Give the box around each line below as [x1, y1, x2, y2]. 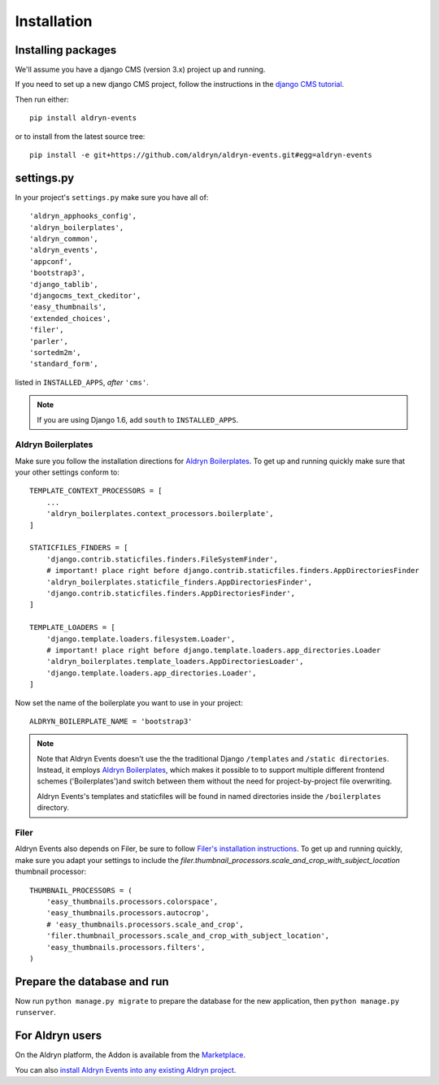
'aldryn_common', [29, 234, 98, 244]
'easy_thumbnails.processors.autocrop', [46, 909, 211, 918]
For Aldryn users [15, 1029, 102, 1043]
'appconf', [29, 257, 73, 266]
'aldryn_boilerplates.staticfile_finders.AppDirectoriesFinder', [46, 577, 313, 587]
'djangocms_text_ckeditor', [29, 291, 141, 301]
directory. [37, 803, 69, 813]
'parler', [29, 336, 68, 345]
